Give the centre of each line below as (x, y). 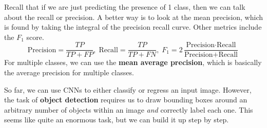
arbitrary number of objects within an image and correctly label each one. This (129, 109)
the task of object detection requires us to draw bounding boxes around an (126, 100)
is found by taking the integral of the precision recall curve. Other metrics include (133, 27)
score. (35, 37)
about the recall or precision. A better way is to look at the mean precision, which (134, 17)
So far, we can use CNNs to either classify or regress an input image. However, (128, 89)
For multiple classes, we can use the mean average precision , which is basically (133, 62)
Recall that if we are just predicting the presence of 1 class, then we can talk (125, 7)
